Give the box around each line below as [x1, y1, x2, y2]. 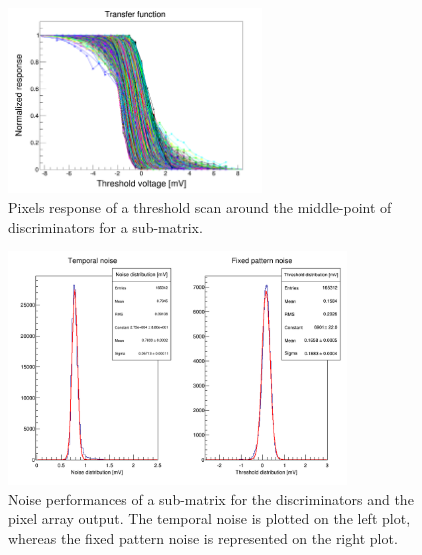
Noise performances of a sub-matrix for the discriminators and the [8, 488, 414, 509]
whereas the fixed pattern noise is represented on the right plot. [8, 527, 398, 548]
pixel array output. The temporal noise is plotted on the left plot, [8, 508, 411, 529]
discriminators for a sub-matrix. [8, 216, 203, 237]
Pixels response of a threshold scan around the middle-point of [8, 196, 392, 217]
